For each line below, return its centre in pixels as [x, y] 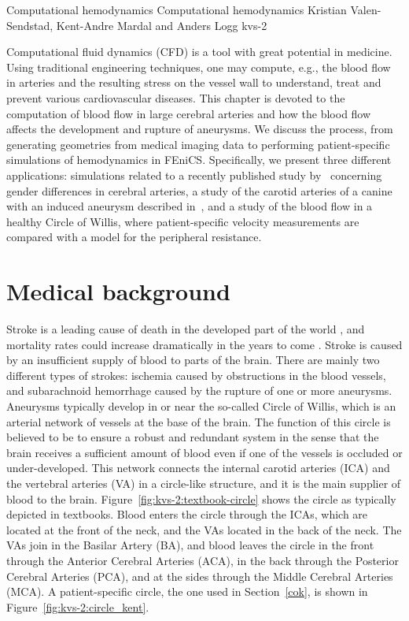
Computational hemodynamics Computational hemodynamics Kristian [177, 9]
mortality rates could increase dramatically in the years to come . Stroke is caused [204, 344]
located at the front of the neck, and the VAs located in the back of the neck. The [204, 529]
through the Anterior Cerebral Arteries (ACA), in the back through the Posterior [203, 560]
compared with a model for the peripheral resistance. [134, 237]
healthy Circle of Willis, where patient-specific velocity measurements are [183, 221]
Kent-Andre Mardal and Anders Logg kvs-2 [162, 25]
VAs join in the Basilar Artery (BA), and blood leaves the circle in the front [190, 545]
